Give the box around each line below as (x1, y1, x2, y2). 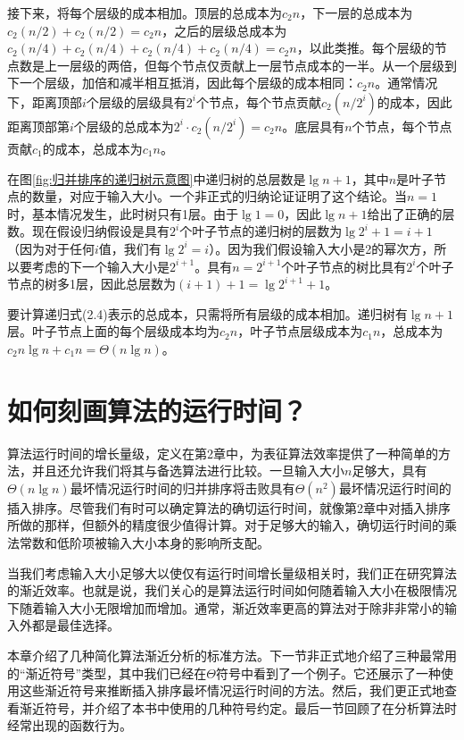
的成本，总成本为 (42, 139, 143, 157)
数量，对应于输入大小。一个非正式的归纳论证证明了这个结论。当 (31, 187, 407, 206)
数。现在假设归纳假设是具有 (7, 222, 170, 240)
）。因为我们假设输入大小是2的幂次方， (209, 239, 435, 257)
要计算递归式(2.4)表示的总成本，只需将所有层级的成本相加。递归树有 (7, 304, 408, 323)
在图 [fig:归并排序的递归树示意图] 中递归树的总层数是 (7, 169, 306, 188)
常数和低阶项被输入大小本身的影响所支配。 (19, 534, 269, 551)
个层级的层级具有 (86, 92, 186, 111)
